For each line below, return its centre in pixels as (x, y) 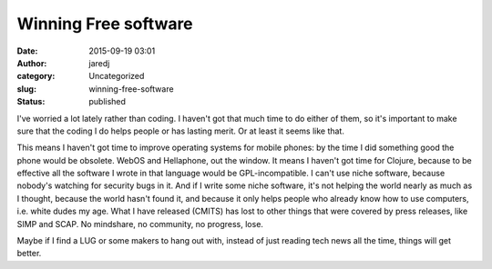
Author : (32, 63)
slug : (26, 89)
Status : (31, 102)
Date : (27, 51)
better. (29, 254)
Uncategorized (117, 76)
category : (36, 76)
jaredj (99, 63)
